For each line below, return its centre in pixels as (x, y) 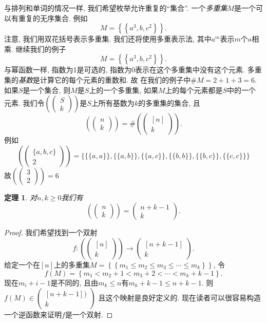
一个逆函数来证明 (33, 315)
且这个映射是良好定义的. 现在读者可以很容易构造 (179, 298)
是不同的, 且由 (74, 282)
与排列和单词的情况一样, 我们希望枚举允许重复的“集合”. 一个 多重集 (116, 8)
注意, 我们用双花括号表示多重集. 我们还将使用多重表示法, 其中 (108, 39)
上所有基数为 (113, 103)
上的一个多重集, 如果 (123, 90)
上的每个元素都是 (194, 90)
